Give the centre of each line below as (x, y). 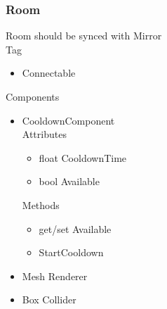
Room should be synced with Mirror (84, 36)
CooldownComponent (68, 120)
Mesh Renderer (55, 276)
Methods (41, 204)
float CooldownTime (83, 157)
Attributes (44, 134)
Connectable (49, 73)
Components (33, 96)
